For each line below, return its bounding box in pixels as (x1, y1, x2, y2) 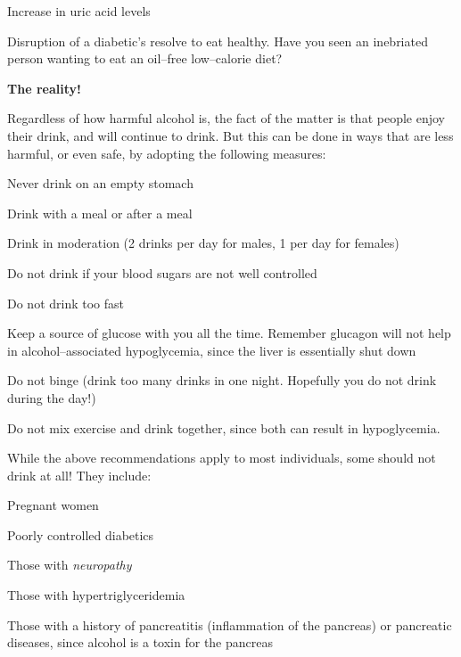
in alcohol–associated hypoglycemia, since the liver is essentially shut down (7, 341, 416, 359)
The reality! (7, 78, 81, 97)
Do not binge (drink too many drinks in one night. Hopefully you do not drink (7, 371, 437, 390)
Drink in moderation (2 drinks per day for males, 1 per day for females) (7, 234, 399, 252)
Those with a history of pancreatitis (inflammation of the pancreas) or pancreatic (7, 615, 452, 634)
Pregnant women (7, 496, 99, 514)
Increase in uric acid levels (7, 2, 151, 20)
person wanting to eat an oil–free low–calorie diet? (7, 49, 283, 68)
